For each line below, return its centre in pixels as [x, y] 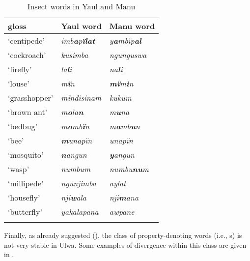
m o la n [72, 112]
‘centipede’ [26, 41]
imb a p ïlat [78, 41]
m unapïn [77, 140]
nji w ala [74, 197]
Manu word [132, 26]
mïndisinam [81, 98]
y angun [122, 155]
